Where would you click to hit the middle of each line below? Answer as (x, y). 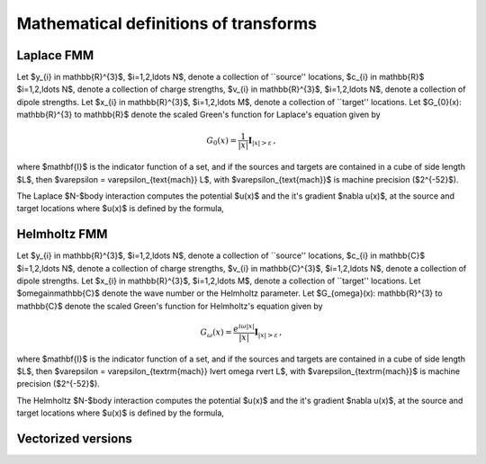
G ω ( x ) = (216, 333)
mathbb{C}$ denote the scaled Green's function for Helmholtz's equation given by (170, 306)
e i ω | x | (244, 328)
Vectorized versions (74, 438)
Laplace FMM (55, 55)
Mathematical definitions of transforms (166, 23)
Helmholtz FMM (62, 234)
